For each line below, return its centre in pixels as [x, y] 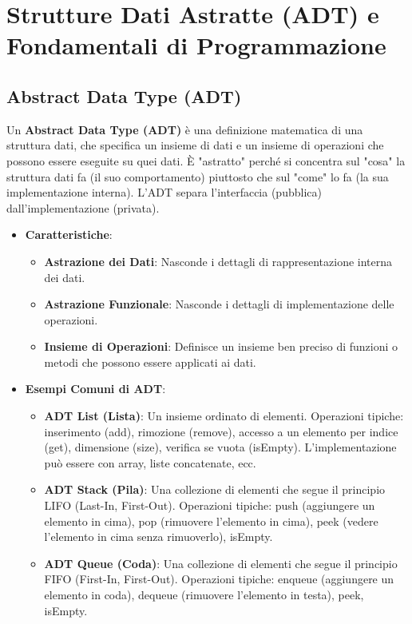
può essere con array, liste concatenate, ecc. [150, 462]
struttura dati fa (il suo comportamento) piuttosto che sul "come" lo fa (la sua [198, 176]
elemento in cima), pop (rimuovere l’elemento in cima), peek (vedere [211, 521]
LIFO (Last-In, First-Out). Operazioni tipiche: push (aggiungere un [210, 505]
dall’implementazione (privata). [83, 207]
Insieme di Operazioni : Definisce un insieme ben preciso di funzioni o [221, 346]
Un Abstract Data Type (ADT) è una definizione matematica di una [185, 129]
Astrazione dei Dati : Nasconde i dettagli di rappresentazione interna [218, 261]
